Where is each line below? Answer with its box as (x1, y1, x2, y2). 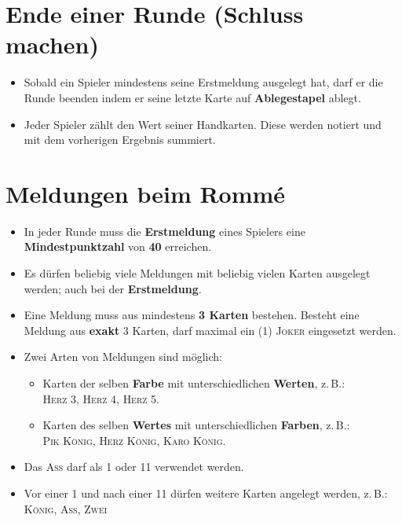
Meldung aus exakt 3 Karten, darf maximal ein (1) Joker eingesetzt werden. (24, 322, 397, 338)
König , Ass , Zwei (24, 500, 108, 516)
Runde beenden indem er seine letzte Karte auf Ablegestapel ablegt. (24, 89, 361, 105)
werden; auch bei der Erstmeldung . (24, 280, 202, 296)
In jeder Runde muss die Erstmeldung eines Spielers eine (24, 222, 305, 239)
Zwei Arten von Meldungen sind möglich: (24, 348, 222, 365)
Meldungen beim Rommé (5, 177, 286, 209)
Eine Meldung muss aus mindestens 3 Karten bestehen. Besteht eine (24, 307, 360, 323)
